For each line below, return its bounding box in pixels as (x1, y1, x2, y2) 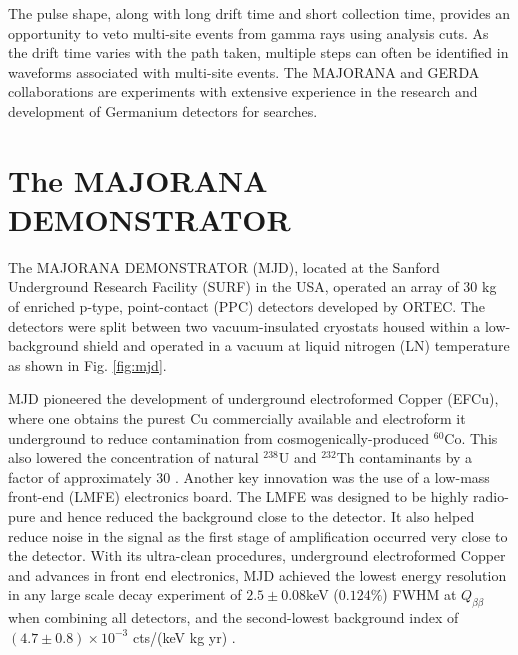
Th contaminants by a (336, 447, 473, 468)
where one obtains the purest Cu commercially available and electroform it (8, 408, 466, 429)
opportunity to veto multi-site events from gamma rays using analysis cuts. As (8, 22, 489, 43)
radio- (473, 486, 509, 507)
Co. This (444, 427, 498, 448)
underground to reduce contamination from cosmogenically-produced (8, 427, 430, 448)
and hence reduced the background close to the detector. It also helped (39, 506, 475, 526)
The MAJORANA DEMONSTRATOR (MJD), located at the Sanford (8, 256, 440, 277)
